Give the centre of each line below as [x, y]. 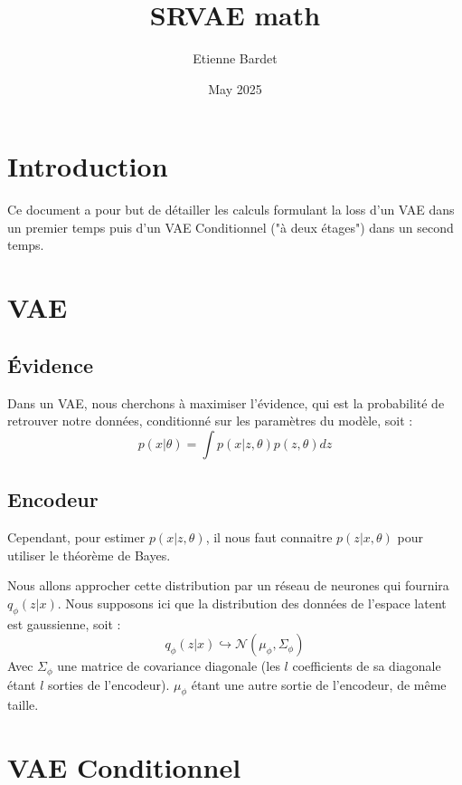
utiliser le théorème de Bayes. [89, 555]
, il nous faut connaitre [269, 537]
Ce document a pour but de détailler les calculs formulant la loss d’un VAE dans [231, 210]
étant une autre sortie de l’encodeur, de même [319, 684]
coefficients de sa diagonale [367, 666]
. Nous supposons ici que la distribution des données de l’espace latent [252, 603]
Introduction [88, 166]
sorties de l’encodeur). [109, 684]
